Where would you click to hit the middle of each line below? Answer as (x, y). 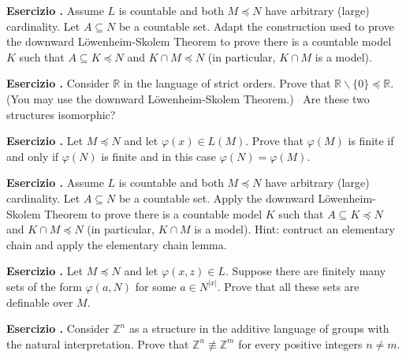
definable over (40, 302)
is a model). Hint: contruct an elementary (294, 229)
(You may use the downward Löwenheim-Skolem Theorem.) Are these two (188, 98)
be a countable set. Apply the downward (216, 198)
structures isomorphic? (61, 114)
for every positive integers (300, 343)
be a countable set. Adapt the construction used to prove (257, 26)
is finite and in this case (159, 156)
